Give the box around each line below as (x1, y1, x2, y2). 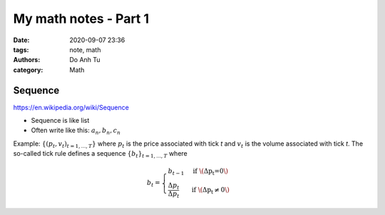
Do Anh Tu (69, 56, 101, 64)
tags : (13, 45, 29, 54)
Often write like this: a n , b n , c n (31, 126, 121, 136)
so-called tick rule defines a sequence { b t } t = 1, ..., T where (13, 149, 188, 159)
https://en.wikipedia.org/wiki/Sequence (13, 103, 130, 111)
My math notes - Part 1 (13, 11, 150, 26)
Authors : (13, 56, 41, 64)
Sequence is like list (31, 116, 90, 125)
